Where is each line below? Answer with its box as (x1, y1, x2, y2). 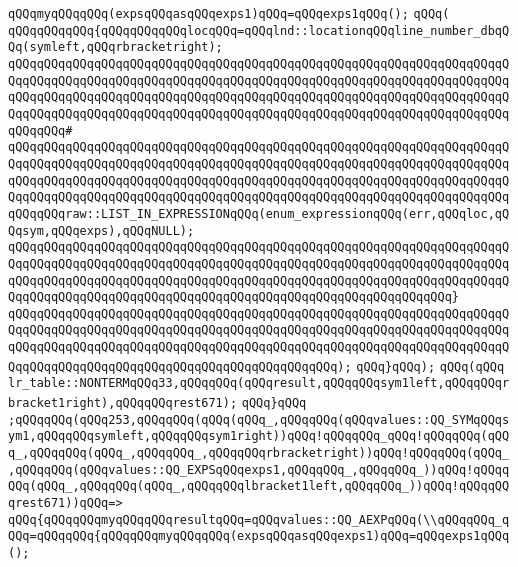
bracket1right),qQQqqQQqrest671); (8, 396, 238, 411)
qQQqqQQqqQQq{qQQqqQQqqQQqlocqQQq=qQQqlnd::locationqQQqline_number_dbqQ (8, 23, 510, 38)
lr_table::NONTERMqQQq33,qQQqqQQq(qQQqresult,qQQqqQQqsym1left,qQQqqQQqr (8, 376, 510, 391)
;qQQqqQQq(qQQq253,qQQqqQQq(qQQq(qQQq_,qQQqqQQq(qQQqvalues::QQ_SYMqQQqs (8, 412, 510, 427)
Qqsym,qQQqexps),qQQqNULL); (8, 223, 195, 238)
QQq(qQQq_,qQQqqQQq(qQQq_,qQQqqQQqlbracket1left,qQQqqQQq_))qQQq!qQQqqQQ (8, 479, 510, 494)
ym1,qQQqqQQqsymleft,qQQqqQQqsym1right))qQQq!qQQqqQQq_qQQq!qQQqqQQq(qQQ (8, 429, 510, 444)
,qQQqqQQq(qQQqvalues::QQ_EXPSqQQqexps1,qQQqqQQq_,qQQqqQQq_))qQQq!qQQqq (8, 462, 510, 477)
